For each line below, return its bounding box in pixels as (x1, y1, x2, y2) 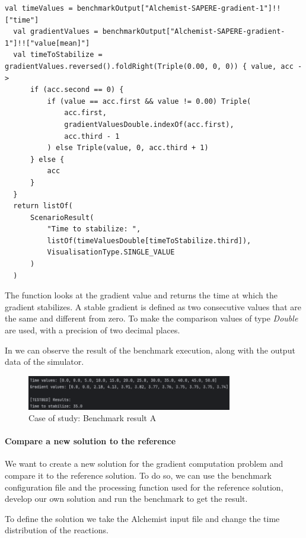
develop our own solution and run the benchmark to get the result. (5, 492, 248, 505)
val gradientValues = (13, 27, 98, 36)
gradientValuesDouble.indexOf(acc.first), (64, 120, 234, 129)
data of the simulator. (5, 355, 84, 368)
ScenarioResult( (30, 213, 94, 222)
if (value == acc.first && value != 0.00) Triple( (47, 97, 251, 106)
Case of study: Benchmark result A (28, 412, 157, 424)
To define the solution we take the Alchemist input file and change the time (5, 512, 280, 524)
